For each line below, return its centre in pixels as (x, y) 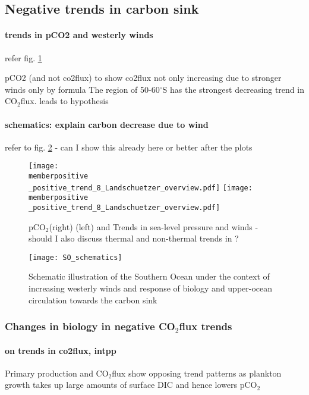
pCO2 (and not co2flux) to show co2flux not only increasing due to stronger (143, 78)
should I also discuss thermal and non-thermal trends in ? (134, 238)
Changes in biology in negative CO (90, 326)
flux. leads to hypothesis (64, 101)
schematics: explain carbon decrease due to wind (107, 124)
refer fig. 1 (23, 57)
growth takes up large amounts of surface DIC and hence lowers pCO (131, 385)
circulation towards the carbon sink (93, 300)
